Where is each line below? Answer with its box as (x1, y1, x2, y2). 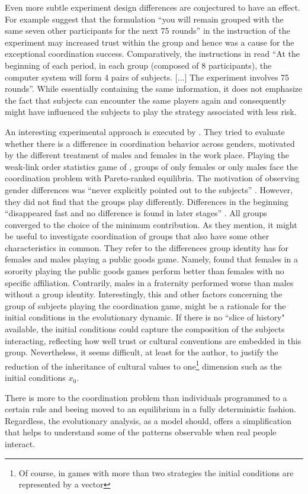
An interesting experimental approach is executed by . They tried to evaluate (5, 125, 285, 137)
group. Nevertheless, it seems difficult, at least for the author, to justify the (5, 346, 278, 358)
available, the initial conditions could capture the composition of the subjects (5, 323, 285, 335)
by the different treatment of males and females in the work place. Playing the (5, 149, 289, 161)
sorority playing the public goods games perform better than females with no (5, 265, 284, 277)
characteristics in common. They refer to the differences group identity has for (5, 241, 288, 254)
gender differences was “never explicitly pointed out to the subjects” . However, (5, 183, 293, 195)
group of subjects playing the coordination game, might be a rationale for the (5, 299, 286, 312)
